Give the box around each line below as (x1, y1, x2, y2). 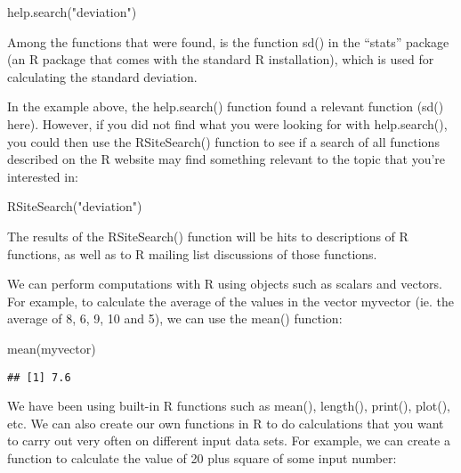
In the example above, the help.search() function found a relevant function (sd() (7, 97, 444, 116)
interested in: (7, 167, 78, 185)
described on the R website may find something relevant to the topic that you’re (7, 150, 446, 168)
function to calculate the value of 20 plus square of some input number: (7, 448, 397, 467)
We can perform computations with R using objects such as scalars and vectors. (7, 274, 442, 293)
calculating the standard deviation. (7, 67, 198, 86)
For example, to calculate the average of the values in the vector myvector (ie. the (7, 291, 455, 310)
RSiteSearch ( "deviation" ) (7, 197, 142, 216)
